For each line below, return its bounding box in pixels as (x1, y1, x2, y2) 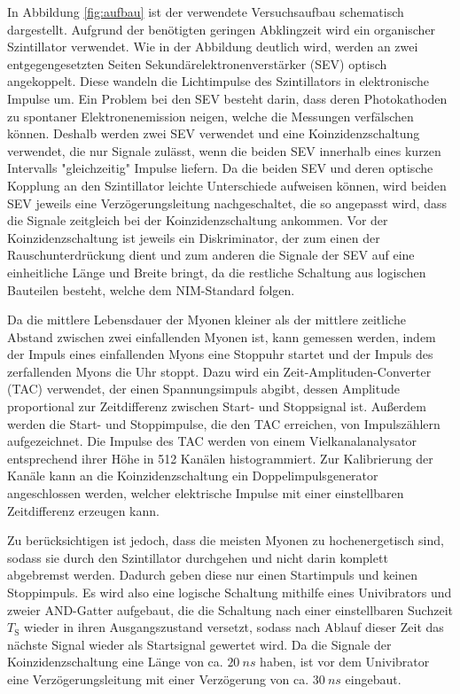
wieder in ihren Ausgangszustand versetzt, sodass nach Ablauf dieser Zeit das (24, 618, 444, 636)
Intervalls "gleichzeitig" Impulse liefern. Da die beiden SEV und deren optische (7, 159, 433, 177)
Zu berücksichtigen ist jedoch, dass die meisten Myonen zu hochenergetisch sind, (7, 531, 444, 550)
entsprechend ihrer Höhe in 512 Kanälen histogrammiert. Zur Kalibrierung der (7, 448, 433, 467)
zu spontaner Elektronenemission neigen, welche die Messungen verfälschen (7, 106, 414, 125)
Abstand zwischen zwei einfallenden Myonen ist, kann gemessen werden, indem (7, 327, 436, 346)
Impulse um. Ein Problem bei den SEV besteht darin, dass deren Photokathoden (7, 89, 448, 107)
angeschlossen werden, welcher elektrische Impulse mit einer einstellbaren (7, 484, 404, 503)
